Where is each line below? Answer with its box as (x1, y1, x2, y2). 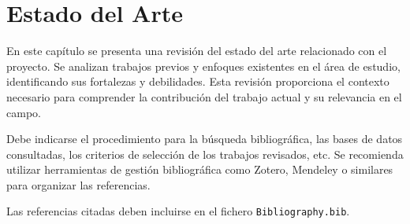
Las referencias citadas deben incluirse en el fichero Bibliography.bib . (6, 203, 350, 219)
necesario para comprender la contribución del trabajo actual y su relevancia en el (6, 88, 402, 105)
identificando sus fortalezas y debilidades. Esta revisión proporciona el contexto (6, 73, 389, 90)
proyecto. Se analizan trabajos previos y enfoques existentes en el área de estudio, (6, 57, 401, 74)
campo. (6, 104, 41, 120)
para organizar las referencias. (6, 176, 151, 193)
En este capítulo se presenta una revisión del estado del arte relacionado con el (6, 42, 387, 59)
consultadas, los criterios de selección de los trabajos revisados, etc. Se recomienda (6, 145, 404, 162)
